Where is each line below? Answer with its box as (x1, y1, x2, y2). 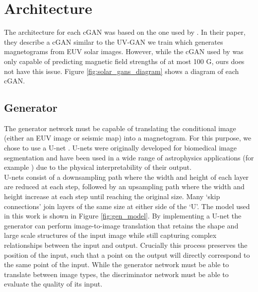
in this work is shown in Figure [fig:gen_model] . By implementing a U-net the (4, 211, 242, 221)
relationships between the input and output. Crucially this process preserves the (4, 240, 248, 250)
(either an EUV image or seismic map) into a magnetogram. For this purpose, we (4, 133, 252, 143)
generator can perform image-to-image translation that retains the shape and (4, 220, 239, 230)
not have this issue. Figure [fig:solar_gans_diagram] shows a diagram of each (4, 66, 239, 76)
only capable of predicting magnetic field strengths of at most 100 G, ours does (4, 56, 245, 66)
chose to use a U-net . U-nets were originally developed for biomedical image (4, 143, 237, 153)
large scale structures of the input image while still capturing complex (4, 230, 217, 240)
